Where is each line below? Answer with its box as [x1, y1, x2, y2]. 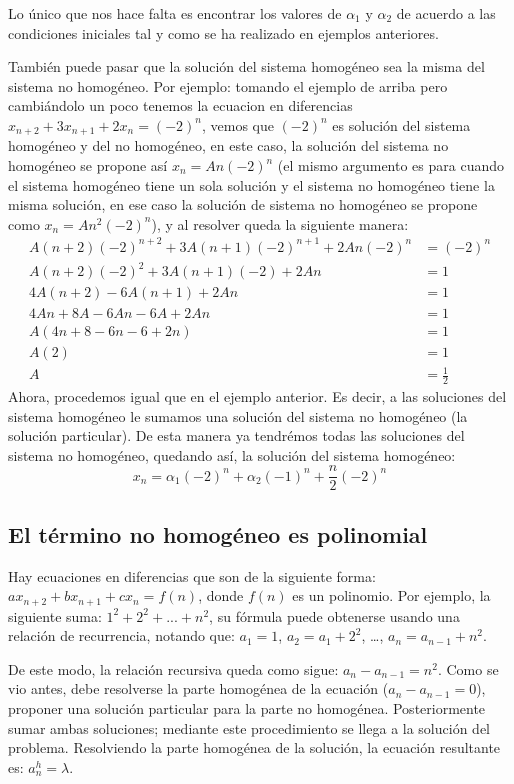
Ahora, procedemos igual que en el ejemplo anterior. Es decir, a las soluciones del [8, 385, 507, 406]
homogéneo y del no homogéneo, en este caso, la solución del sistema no [8, 135, 449, 156]
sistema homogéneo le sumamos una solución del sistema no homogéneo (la [8, 405, 468, 426]
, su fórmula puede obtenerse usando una [209, 605, 460, 626]
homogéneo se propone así [8, 155, 168, 176]
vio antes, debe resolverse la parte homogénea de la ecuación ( [8, 678, 389, 699]
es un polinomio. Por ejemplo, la [292, 585, 491, 606]
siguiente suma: [8, 605, 102, 626]
